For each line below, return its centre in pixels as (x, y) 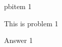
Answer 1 (18, 40)
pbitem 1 (18, 6)
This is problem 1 (31, 23)
